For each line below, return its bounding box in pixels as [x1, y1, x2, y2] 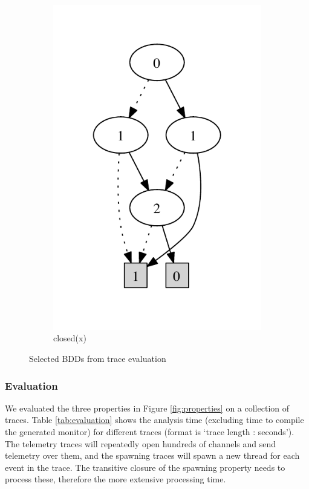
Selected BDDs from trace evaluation [29, 352, 166, 364]
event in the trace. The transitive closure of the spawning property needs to [5, 461, 285, 473]
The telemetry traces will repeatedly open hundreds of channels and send [5, 437, 276, 450]
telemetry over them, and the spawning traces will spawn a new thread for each [5, 449, 300, 462]
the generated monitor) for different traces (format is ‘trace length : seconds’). [5, 425, 294, 438]
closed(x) [53, 332, 86, 344]
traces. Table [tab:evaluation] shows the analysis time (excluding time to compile [5, 413, 304, 426]
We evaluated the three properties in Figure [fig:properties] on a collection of [5, 401, 290, 414]
